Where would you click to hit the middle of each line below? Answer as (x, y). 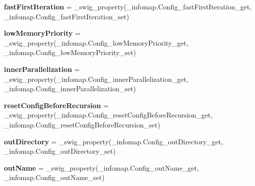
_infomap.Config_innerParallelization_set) (70, 89)
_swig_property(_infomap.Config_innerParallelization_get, (96, 79)
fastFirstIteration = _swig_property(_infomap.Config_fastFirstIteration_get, (128, 6)
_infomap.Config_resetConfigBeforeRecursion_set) (82, 124)
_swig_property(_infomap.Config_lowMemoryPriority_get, (96, 42)
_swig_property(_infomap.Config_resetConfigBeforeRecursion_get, (108, 115)
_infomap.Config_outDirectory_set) (60, 151)
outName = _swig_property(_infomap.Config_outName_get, (101, 167)
